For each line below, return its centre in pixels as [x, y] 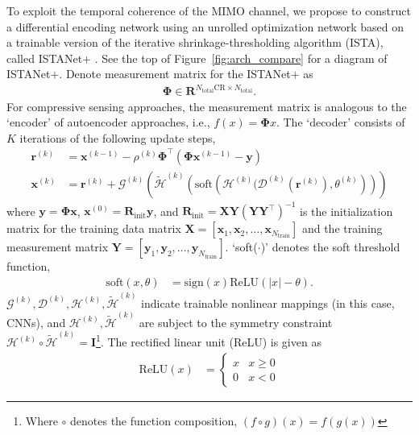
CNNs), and [36, 322]
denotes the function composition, [154, 420]
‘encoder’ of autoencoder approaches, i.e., [108, 122]
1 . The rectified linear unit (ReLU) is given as [209, 341]
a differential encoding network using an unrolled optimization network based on [205, 26]
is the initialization [346, 211]
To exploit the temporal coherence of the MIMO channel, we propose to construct [209, 10]
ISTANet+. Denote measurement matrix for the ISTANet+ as [160, 74]
